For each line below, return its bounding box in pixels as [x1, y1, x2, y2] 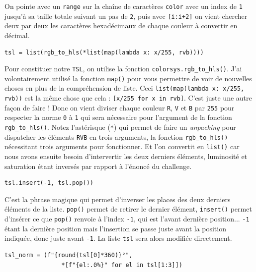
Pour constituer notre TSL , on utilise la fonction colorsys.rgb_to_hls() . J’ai [4, 63, 242, 74]
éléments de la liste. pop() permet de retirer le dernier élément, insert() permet [4, 204, 252, 214]
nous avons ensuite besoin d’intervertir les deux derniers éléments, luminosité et [4, 151, 248, 161]
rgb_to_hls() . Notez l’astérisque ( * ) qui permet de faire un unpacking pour [4, 122, 236, 132]
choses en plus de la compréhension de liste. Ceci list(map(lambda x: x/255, [4, 83, 245, 93]
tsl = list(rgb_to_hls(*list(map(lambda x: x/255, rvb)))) [4, 49, 204, 56]
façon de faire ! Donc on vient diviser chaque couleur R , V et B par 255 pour [4, 102, 235, 112]
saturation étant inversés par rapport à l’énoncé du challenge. [4, 161, 192, 171]
